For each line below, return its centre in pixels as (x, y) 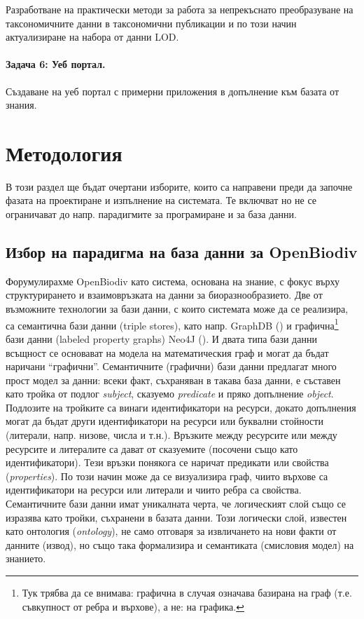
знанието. (26, 558)
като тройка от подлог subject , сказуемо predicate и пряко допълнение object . (170, 394)
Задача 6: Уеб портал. (56, 64)
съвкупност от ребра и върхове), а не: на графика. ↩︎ (133, 606)
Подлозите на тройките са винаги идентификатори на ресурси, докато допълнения (181, 407)
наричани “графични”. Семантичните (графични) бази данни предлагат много (171, 366)
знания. (21, 105)
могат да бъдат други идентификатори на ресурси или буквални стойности (164, 421)
